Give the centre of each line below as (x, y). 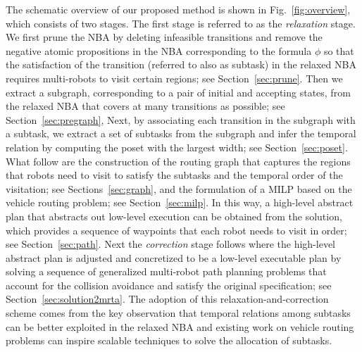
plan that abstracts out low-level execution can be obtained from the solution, (174, 216)
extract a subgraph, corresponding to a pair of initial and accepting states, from (178, 92)
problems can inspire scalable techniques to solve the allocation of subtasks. (169, 340)
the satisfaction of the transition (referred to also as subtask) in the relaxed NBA (181, 64)
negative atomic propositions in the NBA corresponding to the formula (159, 50)
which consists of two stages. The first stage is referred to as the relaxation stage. (181, 23)
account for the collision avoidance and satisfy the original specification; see (169, 285)
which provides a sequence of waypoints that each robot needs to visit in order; (176, 230)
